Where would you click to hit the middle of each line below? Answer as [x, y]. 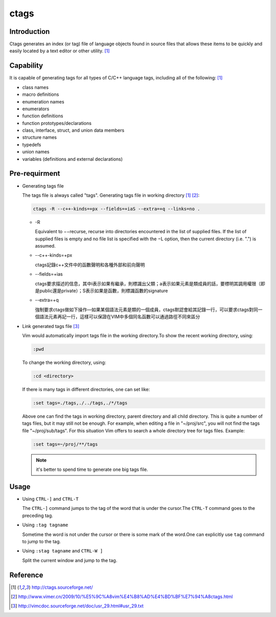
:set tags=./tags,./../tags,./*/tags [80, 403]
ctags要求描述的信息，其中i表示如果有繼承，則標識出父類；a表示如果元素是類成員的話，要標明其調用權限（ [148, 283]
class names [35, 87]
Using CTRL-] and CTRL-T [50, 499]
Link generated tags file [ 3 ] [51, 326]
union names [36, 152]
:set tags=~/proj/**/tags [65, 444]
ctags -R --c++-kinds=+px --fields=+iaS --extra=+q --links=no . [117, 209]
